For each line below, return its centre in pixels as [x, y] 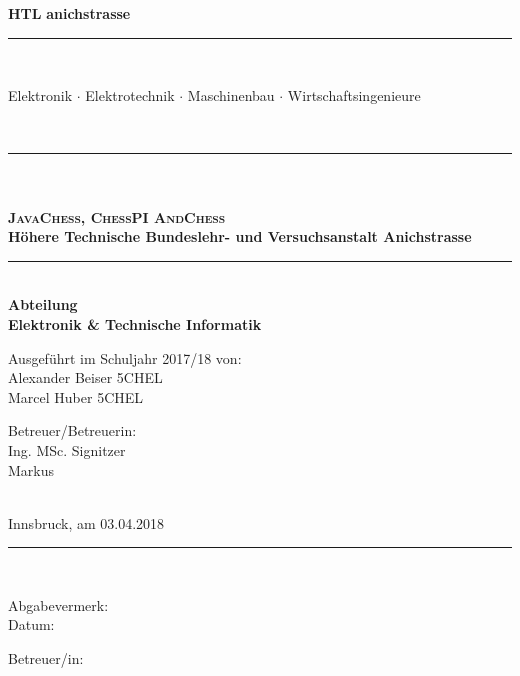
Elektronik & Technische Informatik [135, 323]
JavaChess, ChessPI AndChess [117, 216]
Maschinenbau [231, 95]
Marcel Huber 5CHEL [76, 396]
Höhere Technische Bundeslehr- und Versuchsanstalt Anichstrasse [240, 236]
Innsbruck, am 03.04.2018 [86, 522]
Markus [31, 469]
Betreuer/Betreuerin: [72, 430]
